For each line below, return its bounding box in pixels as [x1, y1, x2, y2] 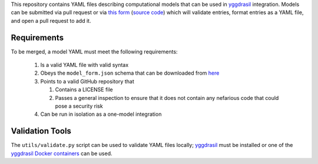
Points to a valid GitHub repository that [40, 78, 135, 85]
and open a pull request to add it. [11, 17, 91, 24]
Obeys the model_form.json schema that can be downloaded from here [40, 69, 220, 76]
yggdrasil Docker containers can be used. [11, 150, 112, 157]
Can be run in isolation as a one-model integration [40, 111, 162, 118]
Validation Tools [11, 126, 72, 136]
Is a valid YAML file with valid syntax [40, 62, 129, 69]
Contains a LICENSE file [55, 86, 113, 93]
